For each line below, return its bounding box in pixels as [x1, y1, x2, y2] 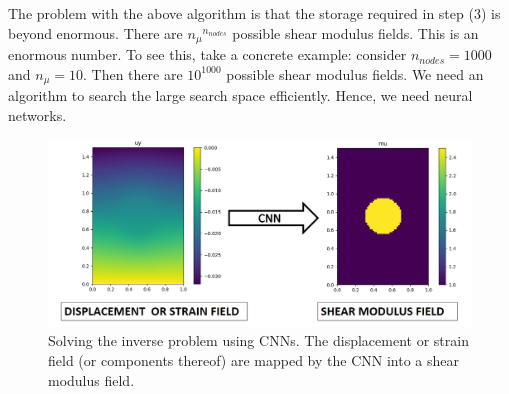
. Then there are [83, 63, 183, 84]
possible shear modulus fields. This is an [232, 22, 479, 43]
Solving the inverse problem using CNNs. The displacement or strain [48, 330, 469, 351]
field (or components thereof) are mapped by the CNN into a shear [48, 350, 459, 371]
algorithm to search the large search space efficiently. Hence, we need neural [8, 85, 473, 106]
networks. [8, 104, 67, 125]
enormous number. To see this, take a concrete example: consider [8, 44, 407, 65]
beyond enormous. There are [8, 22, 183, 43]
